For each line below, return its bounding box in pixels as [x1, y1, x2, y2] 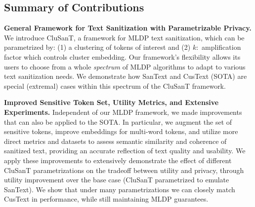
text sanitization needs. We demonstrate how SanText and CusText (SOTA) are [4, 71, 247, 81]
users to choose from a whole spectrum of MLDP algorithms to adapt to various [4, 61, 246, 71]
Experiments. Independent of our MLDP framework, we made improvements [4, 106, 242, 117]
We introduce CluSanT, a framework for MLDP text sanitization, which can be [4, 32, 245, 42]
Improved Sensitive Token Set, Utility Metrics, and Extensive [4, 97, 219, 107]
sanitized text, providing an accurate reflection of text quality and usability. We [4, 145, 246, 156]
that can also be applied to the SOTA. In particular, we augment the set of [4, 116, 232, 127]
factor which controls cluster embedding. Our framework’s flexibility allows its [4, 51, 241, 62]
